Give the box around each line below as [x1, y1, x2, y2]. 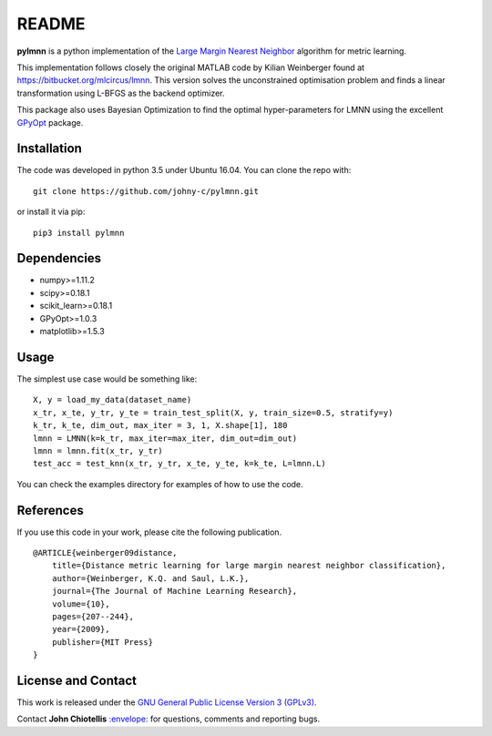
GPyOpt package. [16, 117, 84, 128]
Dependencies [16, 250, 102, 266]
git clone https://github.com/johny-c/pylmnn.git [33, 186, 260, 196]
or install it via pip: [16, 206, 86, 218]
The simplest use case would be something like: [16, 373, 198, 384]
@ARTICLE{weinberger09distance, [33, 547, 178, 557]
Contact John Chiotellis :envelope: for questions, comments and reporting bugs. [16, 713, 321, 724]
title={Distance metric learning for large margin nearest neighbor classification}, [51, 560, 446, 571]
